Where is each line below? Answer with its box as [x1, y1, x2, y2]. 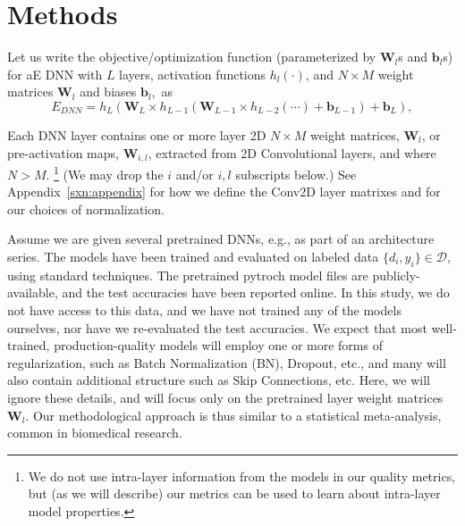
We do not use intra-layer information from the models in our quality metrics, [28, 466, 456, 485]
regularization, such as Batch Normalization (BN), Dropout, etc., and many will [7, 353, 446, 372]
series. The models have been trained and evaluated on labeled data [7, 246, 379, 265]
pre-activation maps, [7, 143, 119, 162]
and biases [80, 82, 137, 101]
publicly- [372, 265, 420, 284]
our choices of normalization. [7, 199, 165, 218]
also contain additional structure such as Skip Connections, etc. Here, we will [7, 371, 430, 389]
